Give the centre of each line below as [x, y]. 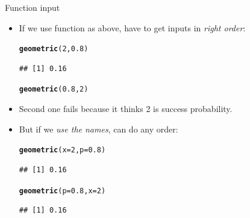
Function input [33, 7]
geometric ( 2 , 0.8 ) [54, 49]
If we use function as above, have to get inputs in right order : [132, 27]
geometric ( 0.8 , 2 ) [54, 89]
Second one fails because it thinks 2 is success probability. [126, 109]
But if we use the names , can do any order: [98, 129]
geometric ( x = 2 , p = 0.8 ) [62, 150]
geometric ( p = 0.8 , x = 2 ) [62, 191]
